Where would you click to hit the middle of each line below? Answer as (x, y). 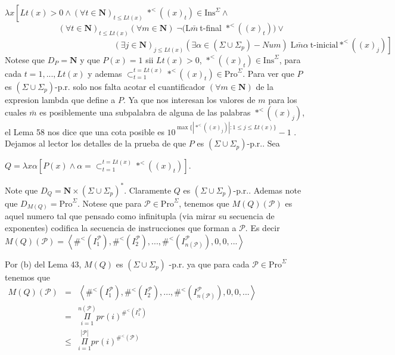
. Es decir (262, 227)
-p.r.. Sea (263, 143)
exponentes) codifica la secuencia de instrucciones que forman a (121, 227)
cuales (16, 112)
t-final (211, 27)
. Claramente (148, 190)
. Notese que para (109, 203)
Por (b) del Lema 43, (43, 264)
